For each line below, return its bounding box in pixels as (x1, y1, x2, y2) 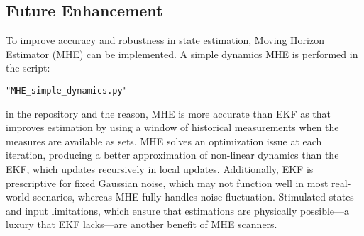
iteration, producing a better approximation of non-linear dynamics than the (6, 147, 339, 162)
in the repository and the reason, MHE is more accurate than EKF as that (6, 106, 331, 120)
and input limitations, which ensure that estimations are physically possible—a (6, 203, 350, 218)
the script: (6, 60, 50, 75)
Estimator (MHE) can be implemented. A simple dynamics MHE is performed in (6, 46, 358, 61)
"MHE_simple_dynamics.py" (6, 85, 128, 96)
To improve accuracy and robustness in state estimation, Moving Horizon (6, 33, 324, 47)
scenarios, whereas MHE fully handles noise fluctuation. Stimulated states (33, 189, 354, 204)
